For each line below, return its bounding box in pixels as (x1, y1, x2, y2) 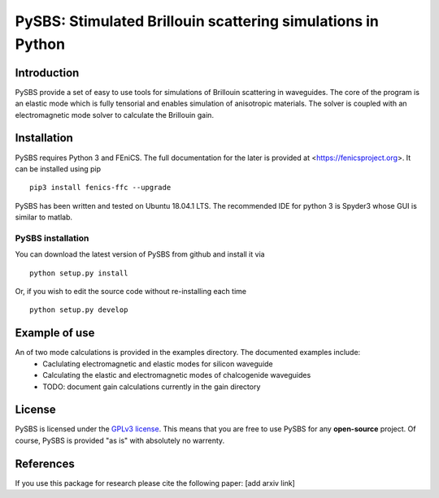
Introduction (15, 66, 80, 80)
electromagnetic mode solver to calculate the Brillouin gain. (15, 110, 215, 119)
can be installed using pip (15, 163, 102, 174)
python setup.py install (29, 268, 128, 278)
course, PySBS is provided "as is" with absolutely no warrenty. (15, 435, 225, 445)
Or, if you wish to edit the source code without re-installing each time (15, 287, 247, 297)
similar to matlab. (15, 212, 73, 223)
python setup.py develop (29, 305, 128, 314)
